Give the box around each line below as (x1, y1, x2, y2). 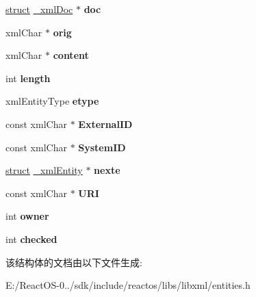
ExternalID (78, 116, 133, 131)
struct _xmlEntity (5, 163, 83, 177)
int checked (5, 231, 57, 246)
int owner (5, 209, 49, 223)
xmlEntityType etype (5, 94, 99, 108)
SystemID (78, 140, 126, 154)
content (53, 48, 89, 62)
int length (5, 70, 51, 85)
